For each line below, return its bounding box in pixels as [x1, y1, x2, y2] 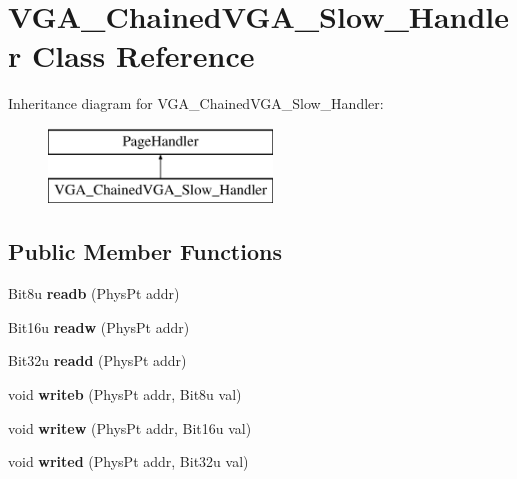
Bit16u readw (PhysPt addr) [8, 316, 190, 337]
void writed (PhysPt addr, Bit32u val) [8, 451, 249, 472]
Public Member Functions [8, 236, 282, 267]
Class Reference [31, 35, 255, 76]
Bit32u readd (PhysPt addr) [8, 350, 187, 371]
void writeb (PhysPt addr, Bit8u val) [8, 384, 242, 405]
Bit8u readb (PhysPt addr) [8, 283, 180, 304]
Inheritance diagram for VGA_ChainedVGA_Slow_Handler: [8, 93, 384, 114]
